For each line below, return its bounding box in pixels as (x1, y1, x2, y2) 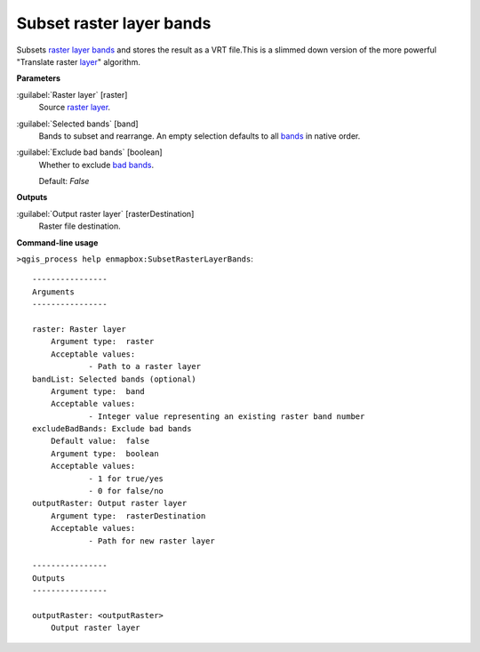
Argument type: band (50, 386, 146, 396)
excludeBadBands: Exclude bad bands (32, 423, 192, 434)
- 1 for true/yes (88, 473, 164, 484)
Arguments (32, 286, 75, 297)
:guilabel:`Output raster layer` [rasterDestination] (16, 208, 195, 219)
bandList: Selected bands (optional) (32, 374, 197, 384)
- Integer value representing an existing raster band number (88, 411, 365, 422)
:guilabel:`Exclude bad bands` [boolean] (16, 147, 164, 157)
